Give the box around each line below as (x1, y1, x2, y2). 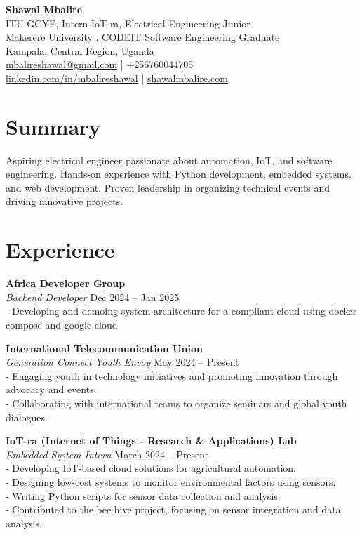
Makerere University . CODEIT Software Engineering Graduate (6, 29, 280, 44)
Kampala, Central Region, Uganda (6, 43, 154, 58)
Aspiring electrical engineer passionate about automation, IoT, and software (6, 152, 333, 167)
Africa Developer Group (6, 276, 126, 291)
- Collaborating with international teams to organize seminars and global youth (6, 395, 347, 410)
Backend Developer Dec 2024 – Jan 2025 (6, 289, 180, 304)
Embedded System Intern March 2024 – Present (6, 447, 209, 461)
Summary (6, 112, 101, 140)
